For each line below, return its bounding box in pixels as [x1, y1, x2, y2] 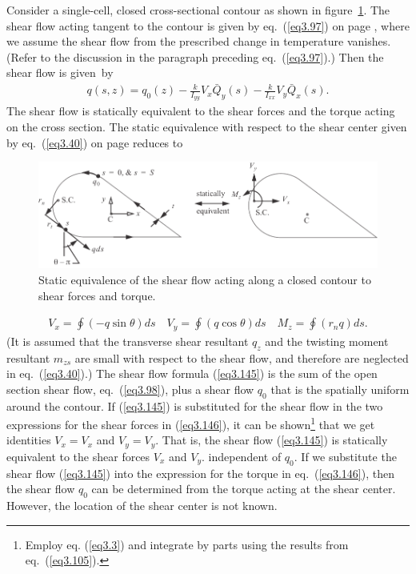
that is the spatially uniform [270, 380, 410, 397]
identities [6, 432, 51, 448]
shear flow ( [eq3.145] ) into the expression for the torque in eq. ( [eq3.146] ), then [6, 464, 394, 481]
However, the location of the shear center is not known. [6, 497, 278, 513]
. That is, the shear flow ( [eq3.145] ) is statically [155, 432, 388, 448]
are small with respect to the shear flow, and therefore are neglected [74, 349, 409, 366]
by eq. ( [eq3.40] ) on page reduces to [6, 134, 183, 151]
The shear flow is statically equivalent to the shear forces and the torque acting [6, 102, 395, 119]
